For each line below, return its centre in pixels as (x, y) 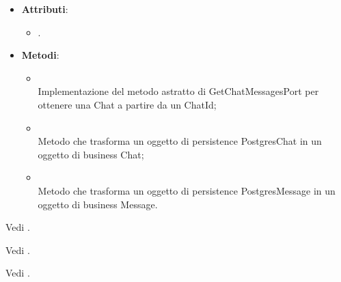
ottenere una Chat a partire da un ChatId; (127, 104)
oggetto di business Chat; (91, 154)
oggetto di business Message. (98, 204)
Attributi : (45, 9)
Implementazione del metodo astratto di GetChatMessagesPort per (178, 91)
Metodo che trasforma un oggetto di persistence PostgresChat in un (180, 141)
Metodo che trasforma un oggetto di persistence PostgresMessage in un (187, 190)
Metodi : (40, 55)
